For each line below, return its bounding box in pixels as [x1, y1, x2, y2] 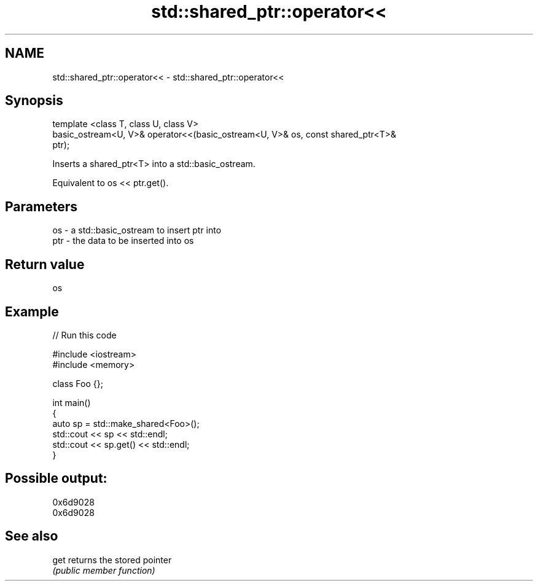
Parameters [5, 198, 77, 214]
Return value [5, 256, 85, 272]
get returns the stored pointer [52, 554, 172, 565]
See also [5, 528, 58, 544]
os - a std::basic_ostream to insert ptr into [52, 225, 222, 236]
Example [5, 303, 59, 319]
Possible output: [5, 471, 107, 486]
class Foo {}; [52, 378, 103, 389]
